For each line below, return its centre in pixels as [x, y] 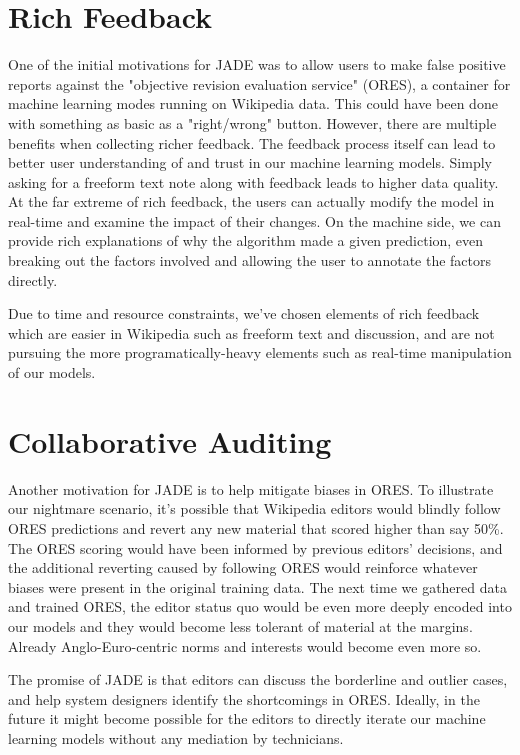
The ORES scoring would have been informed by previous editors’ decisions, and [255, 547]
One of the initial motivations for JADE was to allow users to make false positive [257, 64]
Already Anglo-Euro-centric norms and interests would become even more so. [245, 645]
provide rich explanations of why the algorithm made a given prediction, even [246, 240]
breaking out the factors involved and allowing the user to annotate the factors [250, 260]
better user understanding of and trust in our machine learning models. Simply [250, 162]
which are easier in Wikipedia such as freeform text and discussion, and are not [251, 332]
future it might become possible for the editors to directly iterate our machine [247, 718]
